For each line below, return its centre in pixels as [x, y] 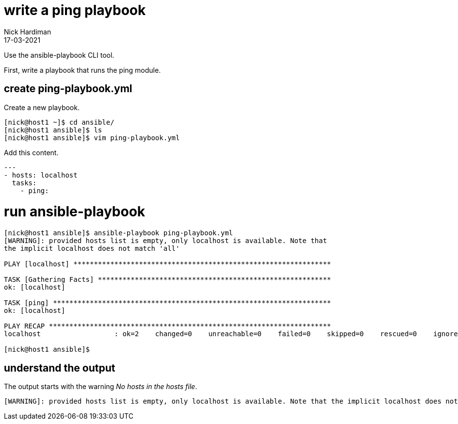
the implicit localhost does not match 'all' [92, 249]
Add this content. [31, 152]
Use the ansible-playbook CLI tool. [59, 55]
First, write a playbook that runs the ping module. [82, 70]
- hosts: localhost [41, 175]
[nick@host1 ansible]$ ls [53, 130]
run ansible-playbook [75, 212]
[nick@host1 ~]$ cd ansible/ [59, 122]
